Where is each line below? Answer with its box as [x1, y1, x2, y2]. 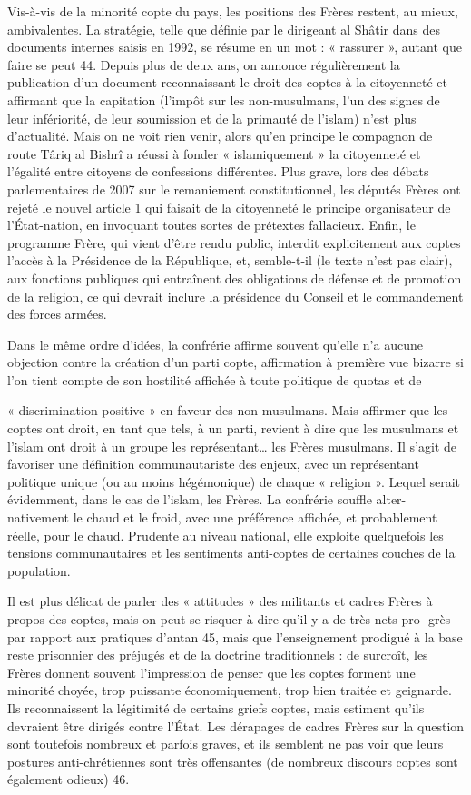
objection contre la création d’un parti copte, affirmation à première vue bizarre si [7, 353, 464, 372]
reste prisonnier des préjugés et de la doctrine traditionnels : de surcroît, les [7, 645, 428, 664]
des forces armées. [7, 304, 107, 323]
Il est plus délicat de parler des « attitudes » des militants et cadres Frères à [7, 591, 433, 611]
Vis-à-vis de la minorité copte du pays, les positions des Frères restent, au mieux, [7, 2, 458, 20]
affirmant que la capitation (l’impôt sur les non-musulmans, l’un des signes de [7, 90, 440, 109]
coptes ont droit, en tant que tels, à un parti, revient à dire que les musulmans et [7, 419, 459, 438]
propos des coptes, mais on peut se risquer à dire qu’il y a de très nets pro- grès [7, 610, 451, 628]
